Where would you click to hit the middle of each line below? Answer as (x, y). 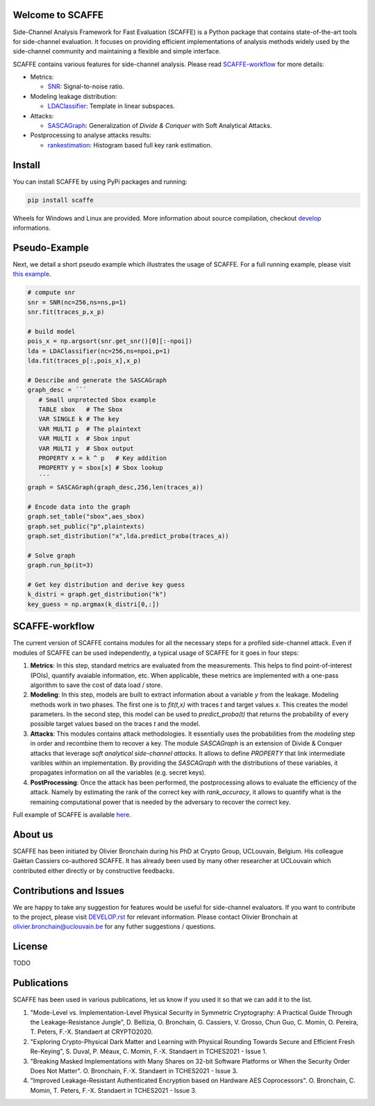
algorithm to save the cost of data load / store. (96, 685)
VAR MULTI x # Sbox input (84, 439)
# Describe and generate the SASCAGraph (97, 380)
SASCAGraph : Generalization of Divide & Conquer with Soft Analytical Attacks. (160, 126)
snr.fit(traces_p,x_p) (66, 312)
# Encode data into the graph (79, 507)
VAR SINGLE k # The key (79, 419)
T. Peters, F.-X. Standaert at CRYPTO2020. (91, 1032)
